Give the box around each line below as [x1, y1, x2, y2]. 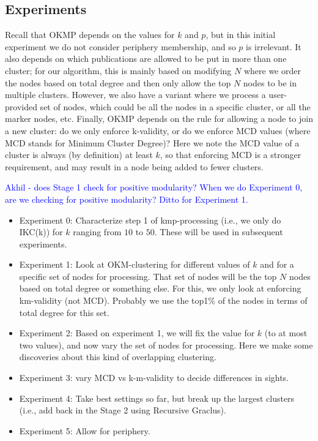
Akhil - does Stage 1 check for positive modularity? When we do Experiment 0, [5, 181, 303, 194]
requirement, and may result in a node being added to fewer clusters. [5, 160, 264, 173]
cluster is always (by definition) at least [5, 148, 153, 161]
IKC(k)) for [19, 225, 63, 238]
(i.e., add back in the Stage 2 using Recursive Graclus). [19, 404, 226, 417]
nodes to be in [243, 76, 297, 89]
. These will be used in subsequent [154, 225, 283, 238]
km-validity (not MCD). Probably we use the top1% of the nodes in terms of [19, 294, 308, 307]
